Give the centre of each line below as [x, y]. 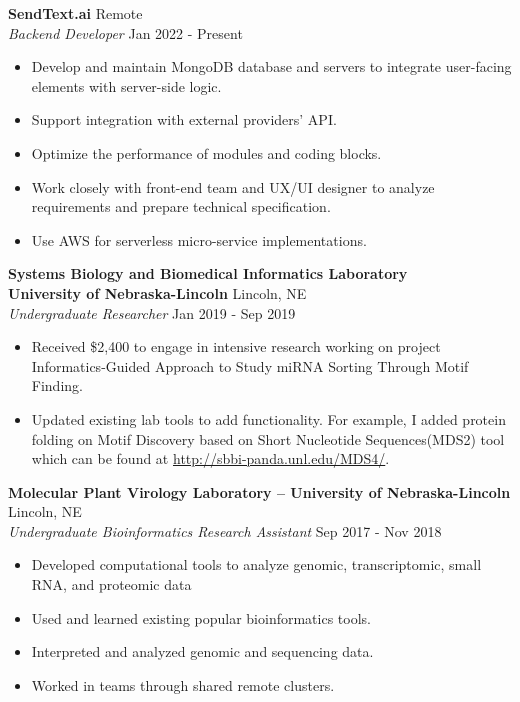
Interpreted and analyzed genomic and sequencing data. [202, 651]
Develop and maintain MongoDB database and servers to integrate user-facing [271, 66]
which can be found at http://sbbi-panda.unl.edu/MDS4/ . [210, 458]
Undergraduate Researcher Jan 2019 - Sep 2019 [152, 312]
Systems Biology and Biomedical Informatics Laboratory [208, 273]
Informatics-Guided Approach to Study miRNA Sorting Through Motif [250, 365]
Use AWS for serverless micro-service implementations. [199, 239]
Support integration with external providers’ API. [184, 119]
